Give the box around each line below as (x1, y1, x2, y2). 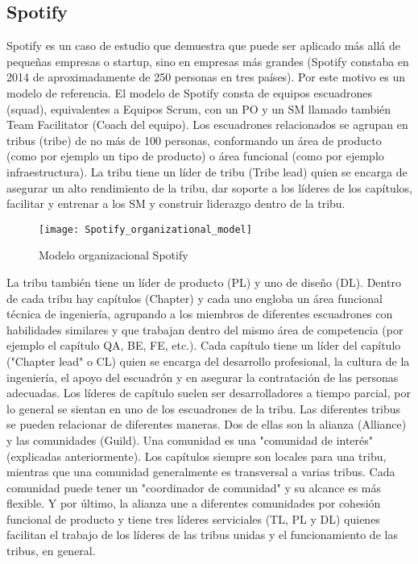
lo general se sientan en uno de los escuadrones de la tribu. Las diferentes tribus (6, 400, 401, 417)
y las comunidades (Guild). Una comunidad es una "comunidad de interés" (6, 431, 374, 448)
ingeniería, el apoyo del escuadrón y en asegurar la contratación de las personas (6, 368, 399, 385)
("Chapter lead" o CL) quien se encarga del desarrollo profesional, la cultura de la (6, 352, 410, 369)
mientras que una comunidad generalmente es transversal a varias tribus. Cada (6, 463, 395, 480)
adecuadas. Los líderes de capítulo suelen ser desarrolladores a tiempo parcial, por (6, 384, 411, 401)
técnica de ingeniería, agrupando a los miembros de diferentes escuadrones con (6, 305, 393, 322)
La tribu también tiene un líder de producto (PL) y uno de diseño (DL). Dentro (6, 273, 401, 290)
